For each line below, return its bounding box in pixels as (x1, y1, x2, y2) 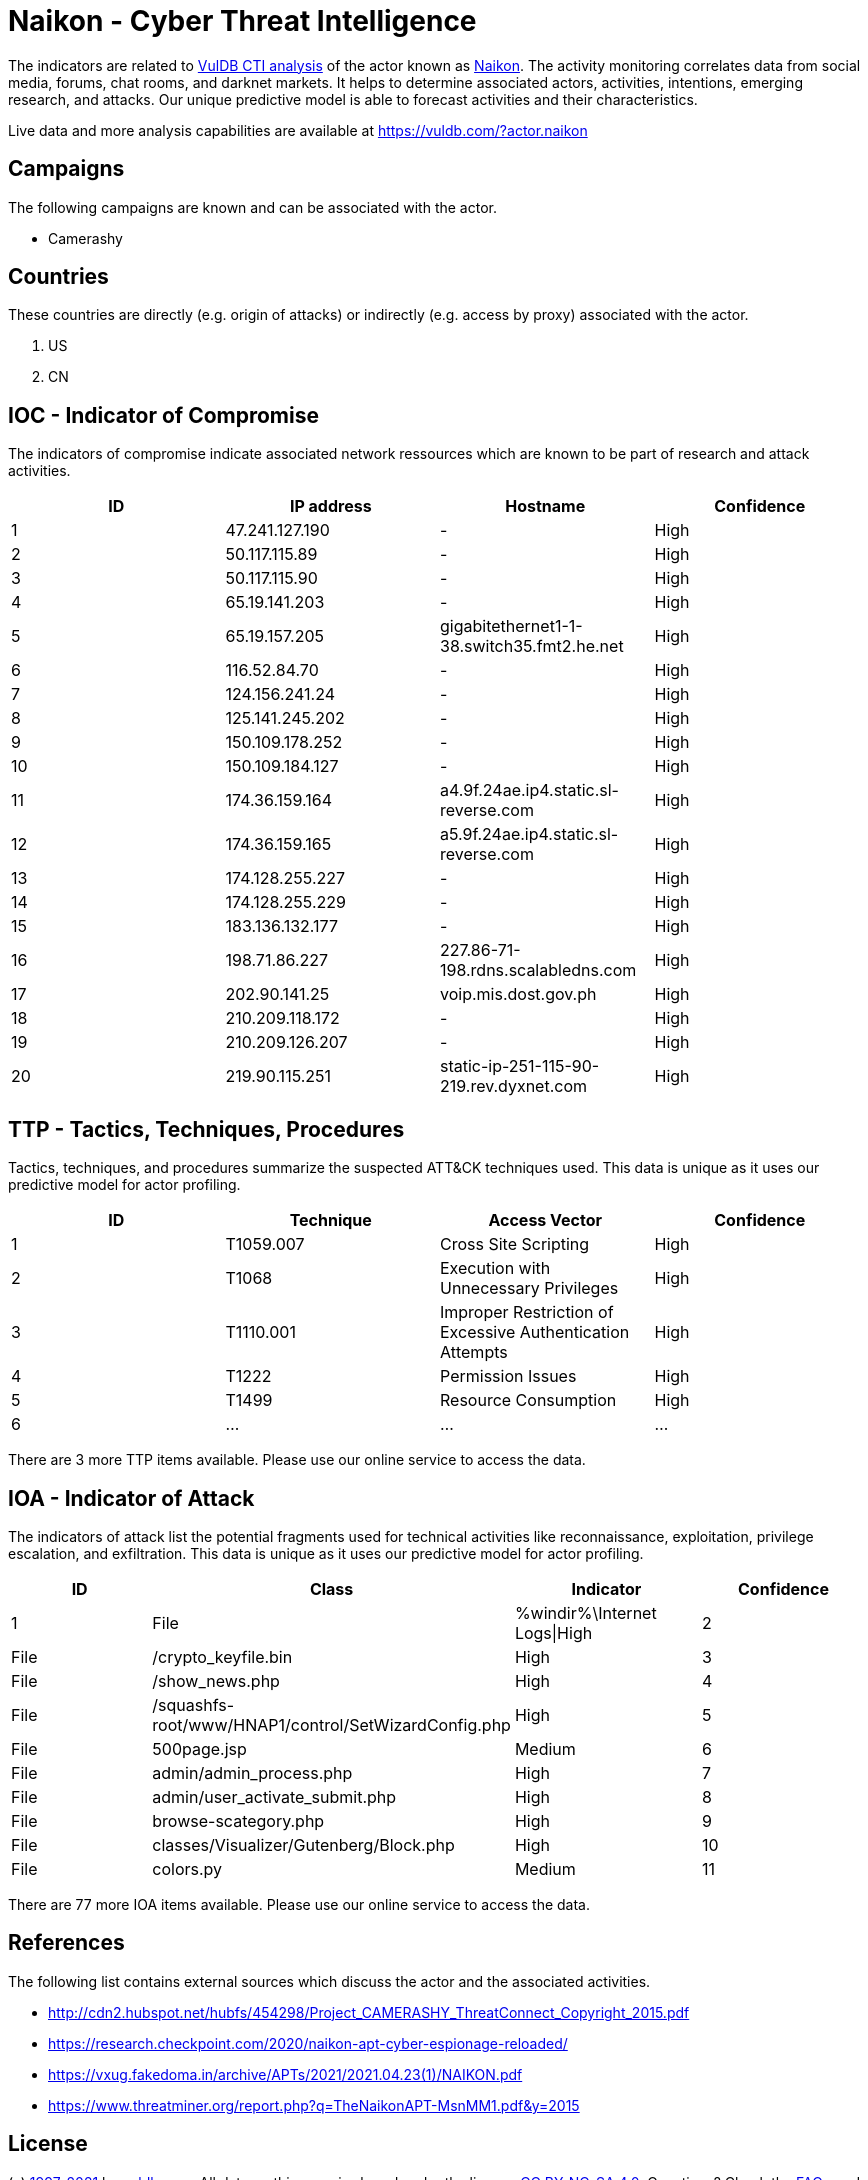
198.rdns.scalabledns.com (440, 960, 637, 981)
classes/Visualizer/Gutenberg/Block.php (152, 1834, 455, 1855)
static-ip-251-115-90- (440, 1056, 600, 1077)
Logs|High (514, 1622, 593, 1643)
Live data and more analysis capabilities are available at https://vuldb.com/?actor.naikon (8, 121, 588, 139)
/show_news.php (152, 1670, 280, 1691)
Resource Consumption (440, 1390, 617, 1411)
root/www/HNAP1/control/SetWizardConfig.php (152, 1714, 511, 1735)
